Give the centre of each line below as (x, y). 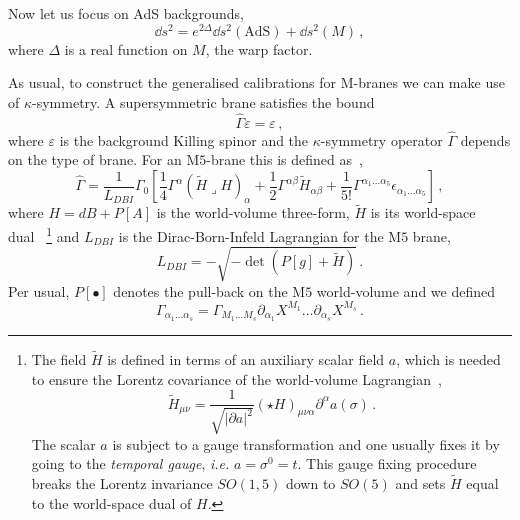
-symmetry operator (381, 139)
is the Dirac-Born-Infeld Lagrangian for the (251, 235)
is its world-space (423, 212)
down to (310, 482)
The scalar (63, 443)
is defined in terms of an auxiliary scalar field (246, 358)
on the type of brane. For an (95, 159)
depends (485, 139)
